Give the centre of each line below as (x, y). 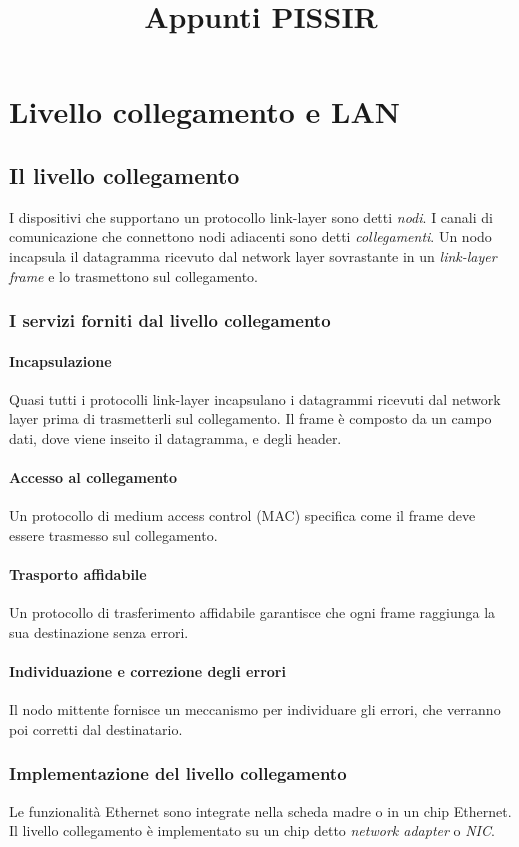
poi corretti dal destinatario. (96, 728)
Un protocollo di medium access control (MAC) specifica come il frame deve (242, 515)
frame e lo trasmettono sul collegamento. (133, 275)
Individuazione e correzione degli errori (147, 671)
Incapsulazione (60, 360)
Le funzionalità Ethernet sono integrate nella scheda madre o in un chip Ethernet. (260, 810)
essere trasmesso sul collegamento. (113, 534)
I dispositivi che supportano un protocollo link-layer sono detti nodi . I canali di (251, 216)
